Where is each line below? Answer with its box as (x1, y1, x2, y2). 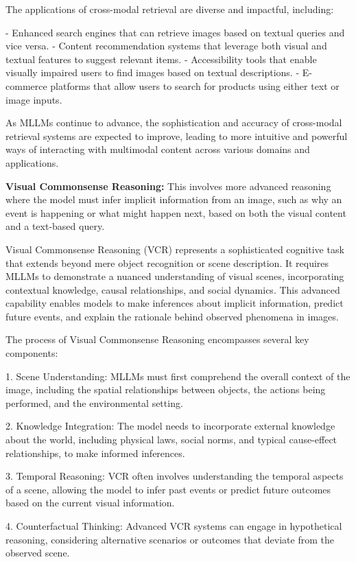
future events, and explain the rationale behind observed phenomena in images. (5, 309, 339, 323)
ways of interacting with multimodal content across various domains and (5, 142, 310, 156)
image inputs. (5, 92, 62, 106)
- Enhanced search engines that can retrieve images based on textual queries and (5, 25, 345, 39)
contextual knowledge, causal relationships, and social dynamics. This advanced (5, 282, 340, 296)
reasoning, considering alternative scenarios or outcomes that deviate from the (5, 532, 334, 546)
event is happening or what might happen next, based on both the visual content (5, 205, 346, 220)
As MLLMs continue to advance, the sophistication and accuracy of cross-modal (5, 115, 342, 130)
